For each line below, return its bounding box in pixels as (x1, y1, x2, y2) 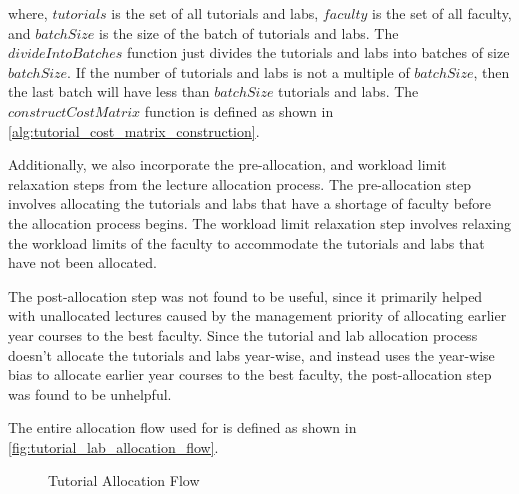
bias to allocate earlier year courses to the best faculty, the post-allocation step (8, 364, 492, 385)
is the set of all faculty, (371, 3, 512, 23)
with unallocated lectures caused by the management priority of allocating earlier (8, 305, 507, 326)
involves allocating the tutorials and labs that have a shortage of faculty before (8, 193, 492, 214)
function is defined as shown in (144, 100, 334, 121)
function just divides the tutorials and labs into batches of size (127, 42, 510, 63)
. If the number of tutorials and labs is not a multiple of (67, 61, 410, 82)
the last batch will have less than (8, 81, 210, 102)
